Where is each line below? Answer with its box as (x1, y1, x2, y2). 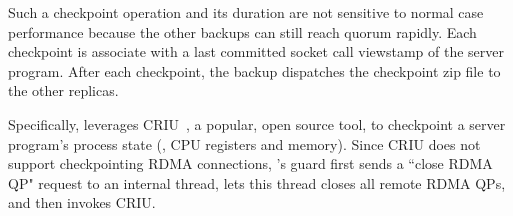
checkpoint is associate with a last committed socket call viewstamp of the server (8, 41, 504, 62)
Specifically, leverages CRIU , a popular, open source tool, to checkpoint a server (8, 113, 506, 134)
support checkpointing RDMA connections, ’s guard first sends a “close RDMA (8, 153, 493, 174)
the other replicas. (8, 80, 119, 101)
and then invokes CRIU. (8, 192, 156, 213)
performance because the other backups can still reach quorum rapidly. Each (8, 21, 477, 42)
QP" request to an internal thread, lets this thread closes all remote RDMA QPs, (8, 172, 506, 193)
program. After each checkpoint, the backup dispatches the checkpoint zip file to (8, 60, 501, 81)
